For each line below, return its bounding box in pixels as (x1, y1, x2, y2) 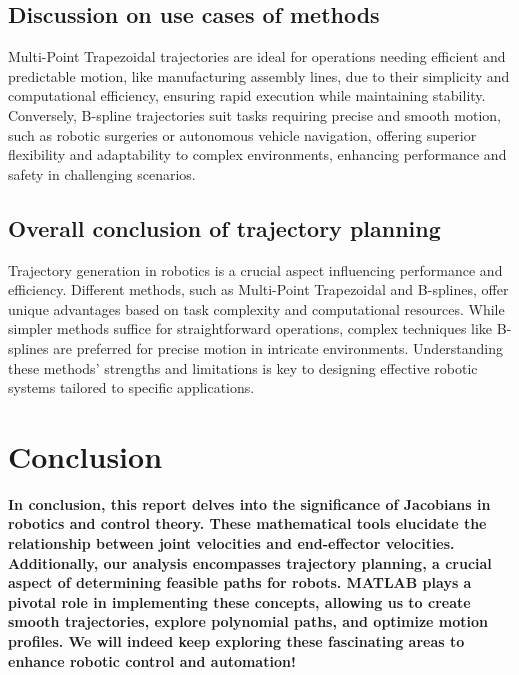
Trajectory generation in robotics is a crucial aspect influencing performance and (8, 259, 503, 280)
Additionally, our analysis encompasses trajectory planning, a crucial (8, 552, 492, 573)
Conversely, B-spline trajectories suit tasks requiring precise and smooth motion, (8, 104, 501, 125)
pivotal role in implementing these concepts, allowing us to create (8, 591, 471, 612)
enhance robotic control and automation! (8, 650, 296, 671)
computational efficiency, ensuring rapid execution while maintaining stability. (8, 85, 486, 106)
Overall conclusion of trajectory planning (8, 212, 441, 243)
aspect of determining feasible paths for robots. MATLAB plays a (8, 572, 472, 593)
